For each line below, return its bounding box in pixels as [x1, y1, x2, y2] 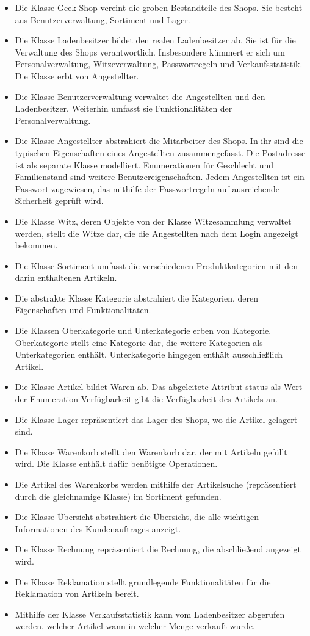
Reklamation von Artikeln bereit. [15, 587, 139, 600]
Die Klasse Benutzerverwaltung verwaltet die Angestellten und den [15, 90, 265, 103]
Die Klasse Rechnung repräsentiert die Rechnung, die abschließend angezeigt [15, 543, 301, 555]
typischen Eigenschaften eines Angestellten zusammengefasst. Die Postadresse [15, 146, 306, 159]
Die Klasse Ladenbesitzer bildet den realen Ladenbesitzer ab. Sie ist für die [15, 34, 296, 46]
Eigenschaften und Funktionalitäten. [15, 303, 151, 316]
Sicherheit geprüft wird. [15, 194, 104, 207]
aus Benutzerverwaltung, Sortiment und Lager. [15, 13, 190, 26]
